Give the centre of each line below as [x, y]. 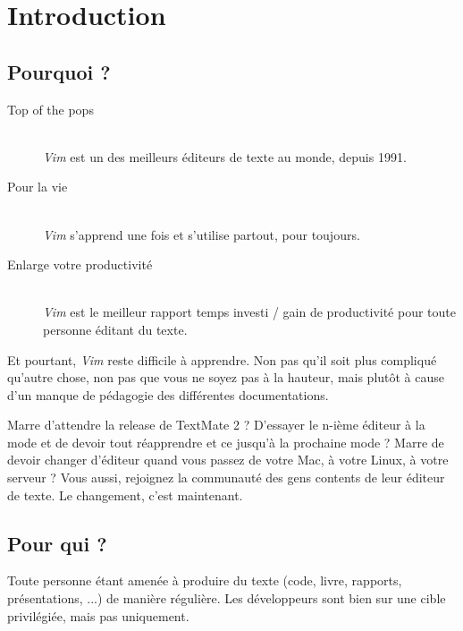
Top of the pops [51, 109]
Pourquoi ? [59, 71]
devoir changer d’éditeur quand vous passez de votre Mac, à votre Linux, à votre [228, 460]
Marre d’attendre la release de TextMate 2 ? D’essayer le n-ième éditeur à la [216, 425]
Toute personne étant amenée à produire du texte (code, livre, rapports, [205, 580]
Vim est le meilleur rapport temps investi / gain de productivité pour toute [250, 312]
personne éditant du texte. [115, 329]
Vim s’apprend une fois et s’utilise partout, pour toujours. [202, 234]
